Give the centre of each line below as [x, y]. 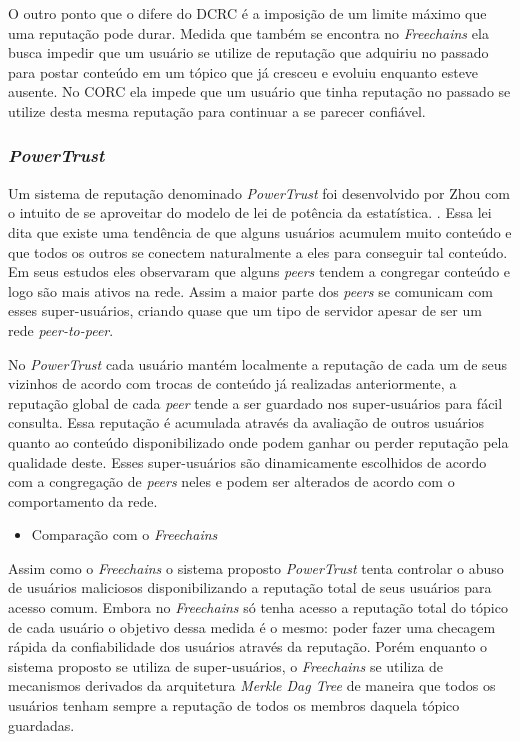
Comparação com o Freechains [124, 534]
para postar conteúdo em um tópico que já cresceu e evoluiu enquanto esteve [243, 71]
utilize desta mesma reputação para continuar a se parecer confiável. [217, 110]
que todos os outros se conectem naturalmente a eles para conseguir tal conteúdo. [258, 251]
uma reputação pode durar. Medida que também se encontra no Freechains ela [248, 32]
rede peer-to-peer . [61, 329]
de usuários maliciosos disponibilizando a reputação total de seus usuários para [250, 587]
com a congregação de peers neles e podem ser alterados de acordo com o [231, 481]
